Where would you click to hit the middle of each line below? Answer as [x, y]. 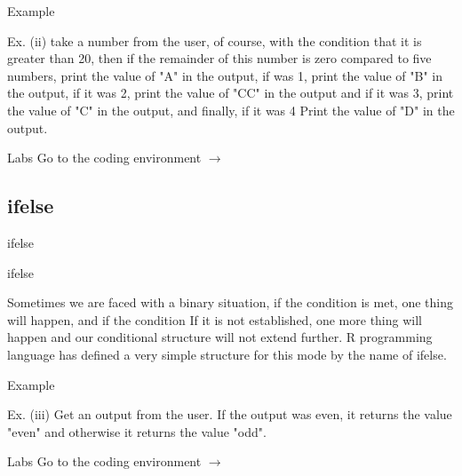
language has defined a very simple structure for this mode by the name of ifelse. [227, 354]
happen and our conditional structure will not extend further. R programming [220, 337]
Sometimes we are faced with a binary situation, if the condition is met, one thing [230, 302]
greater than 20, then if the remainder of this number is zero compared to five [219, 58]
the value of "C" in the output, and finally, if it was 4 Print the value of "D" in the [231, 110]
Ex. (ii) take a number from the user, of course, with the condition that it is [215, 40]
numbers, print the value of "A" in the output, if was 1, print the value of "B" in [225, 75]
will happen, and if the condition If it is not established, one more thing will [215, 319]
